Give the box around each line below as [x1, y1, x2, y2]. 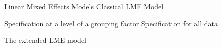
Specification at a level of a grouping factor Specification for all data [4, 18, 218, 28]
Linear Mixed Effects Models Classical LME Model [4, 1, 164, 11]
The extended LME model [4, 35, 86, 45]
